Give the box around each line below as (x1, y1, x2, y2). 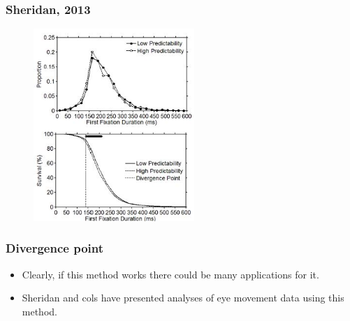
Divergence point (6, 239, 104, 257)
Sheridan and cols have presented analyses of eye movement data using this (22, 290, 344, 305)
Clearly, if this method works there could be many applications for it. (22, 267, 319, 281)
